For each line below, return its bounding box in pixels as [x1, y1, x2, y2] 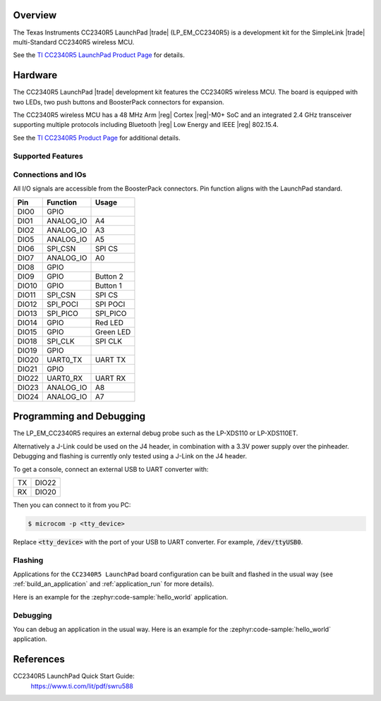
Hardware [13, 69, 58, 81]
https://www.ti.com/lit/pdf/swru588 [30, 681, 134, 690]
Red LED [95, 317, 123, 327]
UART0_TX [47, 355, 83, 365]
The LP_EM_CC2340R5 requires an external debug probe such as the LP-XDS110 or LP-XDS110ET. [13, 429, 298, 437]
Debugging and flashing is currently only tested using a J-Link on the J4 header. [13, 452, 247, 461]
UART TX [95, 355, 126, 365]
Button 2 [95, 272, 123, 281]
